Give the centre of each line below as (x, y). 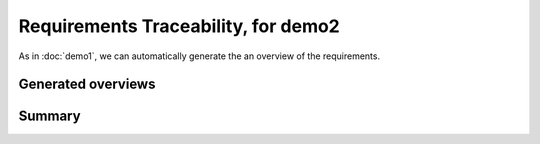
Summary (49, 116)
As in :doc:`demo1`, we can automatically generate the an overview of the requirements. (199, 56)
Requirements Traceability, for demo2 (179, 26)
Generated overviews (87, 84)
